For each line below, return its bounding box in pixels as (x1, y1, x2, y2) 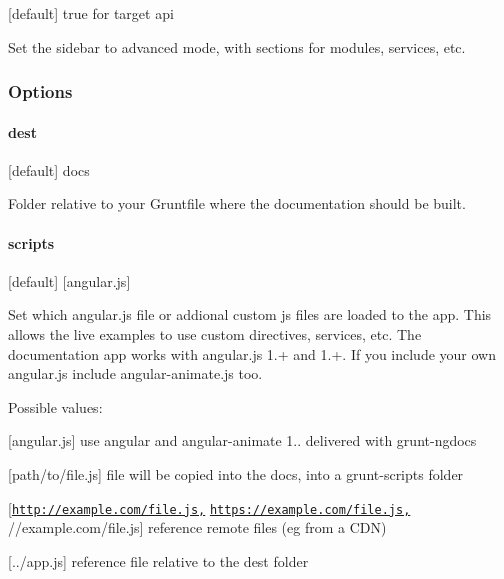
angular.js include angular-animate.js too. (8, 363, 263, 384)
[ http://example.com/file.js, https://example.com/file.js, (8, 497, 411, 518)
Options (8, 79, 73, 104)
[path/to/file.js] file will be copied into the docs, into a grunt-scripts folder (8, 463, 464, 484)
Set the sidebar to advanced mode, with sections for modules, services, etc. (8, 36, 466, 57)
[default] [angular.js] (8, 270, 131, 291)
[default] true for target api (8, 3, 174, 23)
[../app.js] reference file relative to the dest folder (8, 550, 309, 571)
